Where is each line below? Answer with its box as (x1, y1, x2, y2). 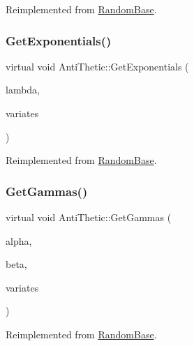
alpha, (6, 233, 32, 248)
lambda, (6, 82, 40, 97)
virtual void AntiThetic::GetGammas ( (6, 210, 172, 224)
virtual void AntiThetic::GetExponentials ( (6, 59, 189, 73)
